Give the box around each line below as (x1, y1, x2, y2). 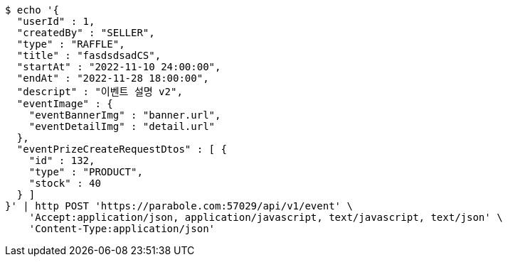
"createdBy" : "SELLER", (16, 27, 155, 38)
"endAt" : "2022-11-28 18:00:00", (16, 72, 209, 84)
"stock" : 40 (28, 178, 101, 189)
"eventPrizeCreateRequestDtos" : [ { (16, 143, 227, 155)
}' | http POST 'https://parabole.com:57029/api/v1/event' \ (5, 200, 353, 212)
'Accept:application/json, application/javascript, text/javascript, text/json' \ (28, 212, 503, 223)
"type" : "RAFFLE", (16, 38, 125, 50)
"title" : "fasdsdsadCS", (16, 50, 162, 61)
